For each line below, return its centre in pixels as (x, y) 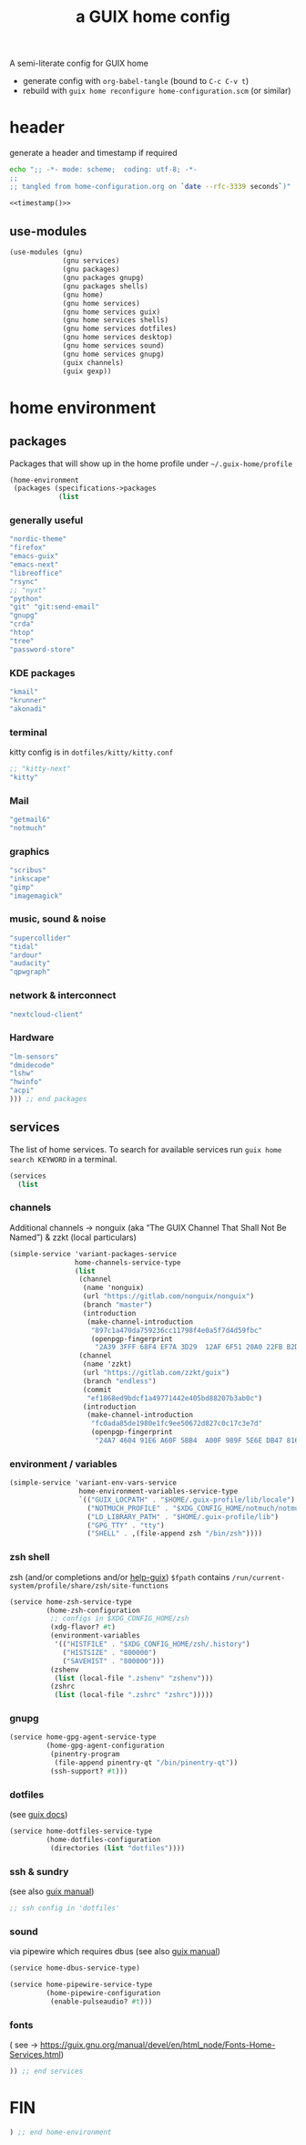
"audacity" (30, 963)
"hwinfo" (26, 1082)
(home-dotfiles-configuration (103, 1839)
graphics (30, 851)
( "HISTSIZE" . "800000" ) (109, 1652)
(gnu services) (91, 261)
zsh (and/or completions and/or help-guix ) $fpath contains (120, 1577)
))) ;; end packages (49, 1099)
